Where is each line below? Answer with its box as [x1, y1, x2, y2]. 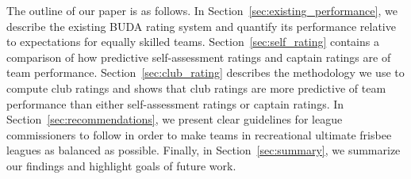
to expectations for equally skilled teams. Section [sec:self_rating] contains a [6, 33, 379, 50]
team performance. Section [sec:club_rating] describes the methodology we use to [6, 64, 405, 81]
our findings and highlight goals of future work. [6, 157, 236, 173]
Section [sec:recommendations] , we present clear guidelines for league [6, 111, 343, 128]
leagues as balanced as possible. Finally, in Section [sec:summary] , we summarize [6, 142, 401, 158]
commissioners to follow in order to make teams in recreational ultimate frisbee [6, 126, 392, 143]
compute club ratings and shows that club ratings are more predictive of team [6, 79, 386, 96]
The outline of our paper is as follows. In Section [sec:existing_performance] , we [6, 2, 398, 18]
